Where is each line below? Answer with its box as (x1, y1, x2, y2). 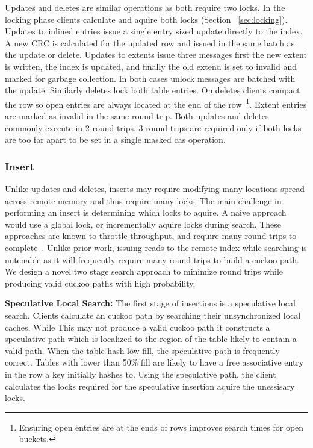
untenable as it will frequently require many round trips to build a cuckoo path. (5, 253, 299, 266)
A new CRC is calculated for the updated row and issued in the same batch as (5, 36, 295, 49)
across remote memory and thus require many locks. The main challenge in (5, 194, 282, 207)
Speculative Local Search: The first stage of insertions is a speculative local (5, 297, 296, 310)
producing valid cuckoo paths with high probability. (5, 276, 196, 289)
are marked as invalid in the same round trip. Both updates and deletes (5, 110, 269, 122)
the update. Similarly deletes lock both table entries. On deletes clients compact (5, 84, 300, 96)
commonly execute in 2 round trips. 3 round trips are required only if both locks (5, 121, 302, 134)
